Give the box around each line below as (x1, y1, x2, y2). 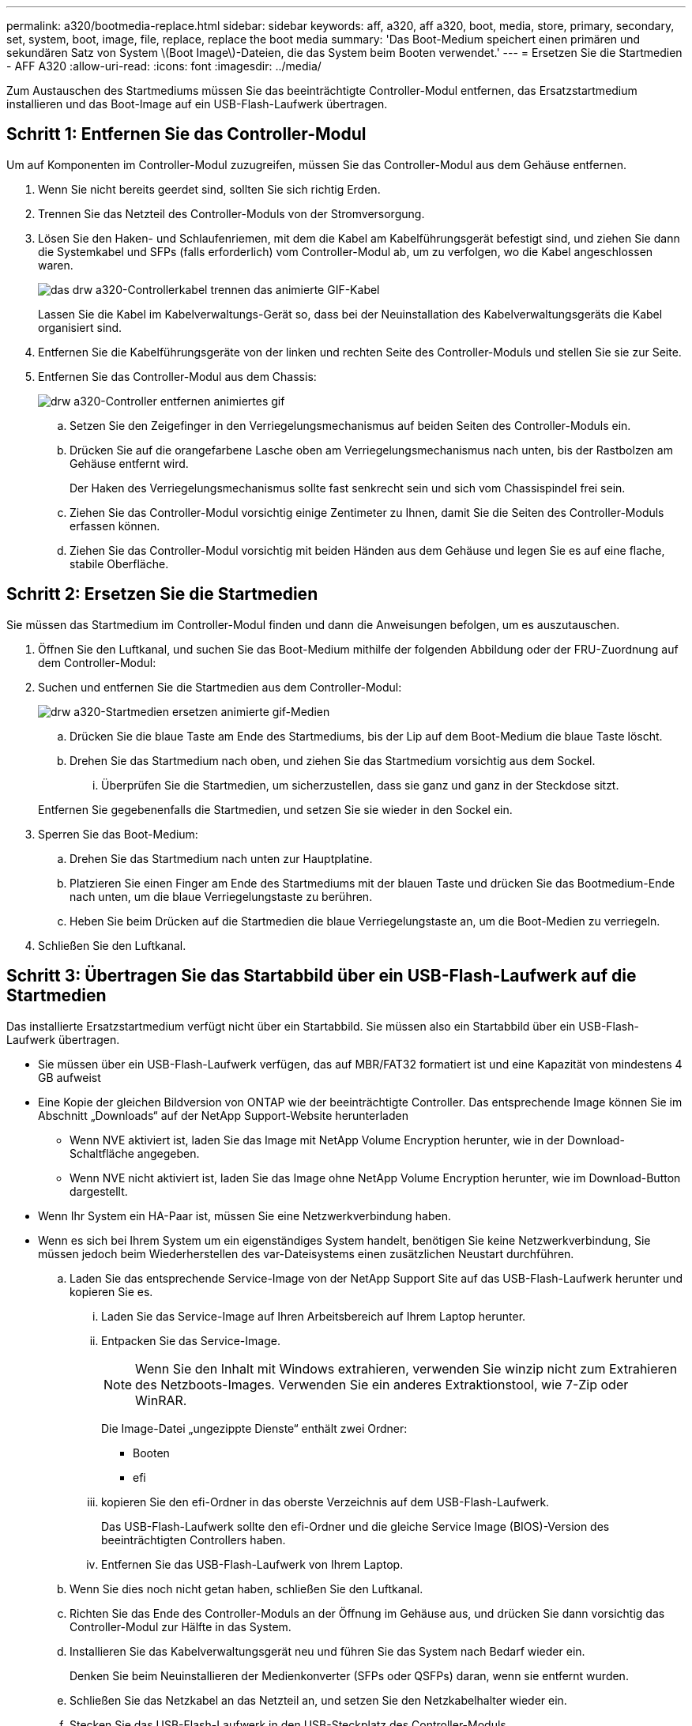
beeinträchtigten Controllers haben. (101, 1532, 286, 1547)
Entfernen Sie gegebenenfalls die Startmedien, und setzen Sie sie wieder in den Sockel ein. (38, 802, 513, 816)
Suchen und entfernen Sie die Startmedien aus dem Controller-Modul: (38, 680, 402, 694)
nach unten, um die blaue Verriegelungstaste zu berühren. (70, 889, 373, 903)
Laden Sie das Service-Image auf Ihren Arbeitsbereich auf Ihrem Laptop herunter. (101, 1309, 526, 1323)
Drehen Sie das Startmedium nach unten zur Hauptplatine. (70, 851, 373, 865)
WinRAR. (135, 1392, 187, 1408)
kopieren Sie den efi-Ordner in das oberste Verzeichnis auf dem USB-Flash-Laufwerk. (101, 1494, 550, 1509)
